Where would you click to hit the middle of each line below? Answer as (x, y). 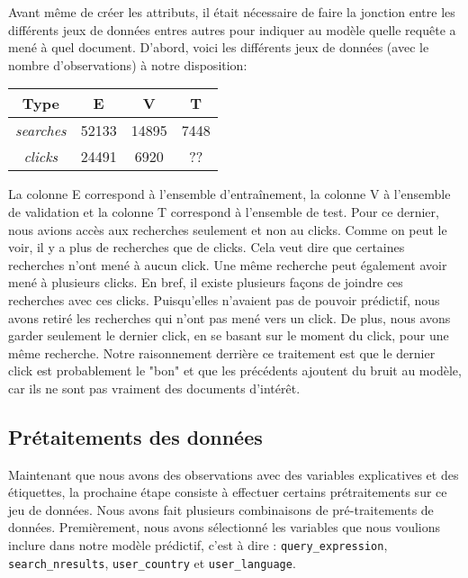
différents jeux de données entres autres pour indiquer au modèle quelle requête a (232, 29)
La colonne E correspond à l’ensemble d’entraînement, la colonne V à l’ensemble (229, 194)
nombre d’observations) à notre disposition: (128, 64)
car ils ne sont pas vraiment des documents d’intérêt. (154, 388)
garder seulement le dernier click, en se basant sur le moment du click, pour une (229, 335)
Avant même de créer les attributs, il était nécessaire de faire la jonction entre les (232, 12)
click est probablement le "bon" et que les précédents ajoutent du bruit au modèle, (235, 370)
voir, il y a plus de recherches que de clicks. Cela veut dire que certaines (207, 247)
